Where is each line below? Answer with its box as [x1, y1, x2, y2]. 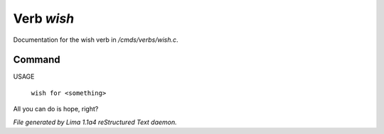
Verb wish [13, 11, 75, 26]
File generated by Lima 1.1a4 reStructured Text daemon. [13, 118, 177, 126]
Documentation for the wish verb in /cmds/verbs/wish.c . [13, 35, 178, 44]
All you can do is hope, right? [13, 105, 99, 113]
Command [13, 54, 60, 66]
